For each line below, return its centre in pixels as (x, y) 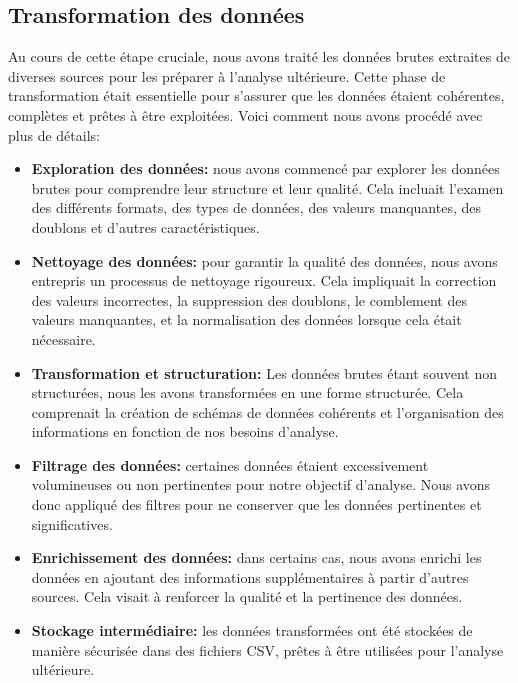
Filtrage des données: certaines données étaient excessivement (230, 464)
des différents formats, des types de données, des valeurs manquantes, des (256, 207)
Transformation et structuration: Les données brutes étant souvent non (264, 372)
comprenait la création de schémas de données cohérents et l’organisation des (267, 411)
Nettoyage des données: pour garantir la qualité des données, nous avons (264, 260)
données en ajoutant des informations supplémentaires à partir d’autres (250, 576)
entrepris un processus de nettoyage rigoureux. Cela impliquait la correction (264, 280)
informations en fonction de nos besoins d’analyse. (185, 431)
